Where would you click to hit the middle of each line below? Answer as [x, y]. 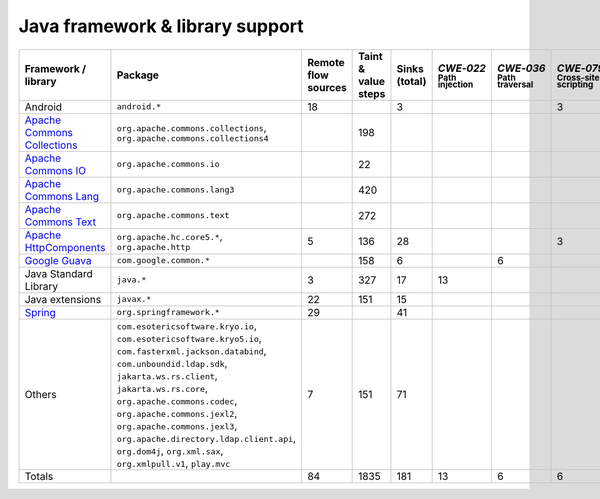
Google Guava [58, 260]
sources [326, 87]
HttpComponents [65, 247]
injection [455, 84]
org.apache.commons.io [168, 164]
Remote [325, 62]
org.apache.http [153, 247]
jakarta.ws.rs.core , [162, 388]
